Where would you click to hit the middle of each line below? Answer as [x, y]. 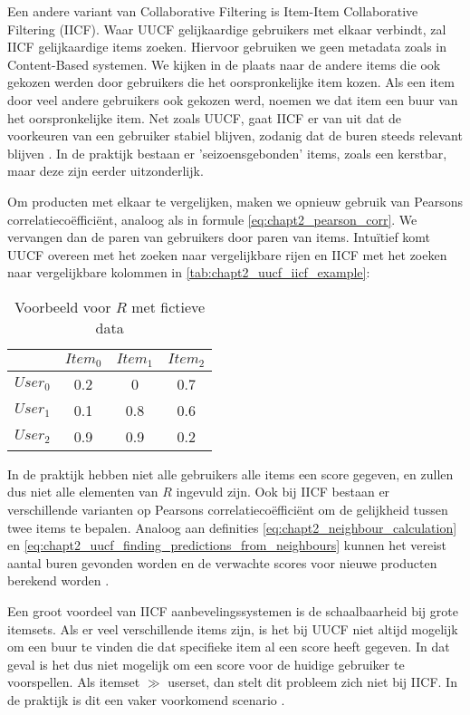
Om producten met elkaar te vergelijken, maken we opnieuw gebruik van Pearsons [235, 201]
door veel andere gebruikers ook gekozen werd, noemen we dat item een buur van [233, 99]
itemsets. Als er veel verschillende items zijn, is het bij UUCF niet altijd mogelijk [233, 628]
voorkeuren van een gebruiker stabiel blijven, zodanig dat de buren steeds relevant [235, 135]
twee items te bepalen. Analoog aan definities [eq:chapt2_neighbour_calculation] [232, 527]
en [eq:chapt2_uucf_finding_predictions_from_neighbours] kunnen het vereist [227, 545]
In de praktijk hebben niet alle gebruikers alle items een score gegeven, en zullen [230, 473]
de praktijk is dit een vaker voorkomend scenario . [146, 699]
